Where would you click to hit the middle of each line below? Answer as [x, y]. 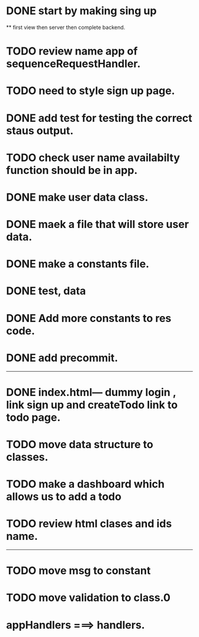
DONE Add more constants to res [89, 318]
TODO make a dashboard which [85, 484]
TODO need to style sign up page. [91, 91]
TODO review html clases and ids [89, 524]
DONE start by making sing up [81, 11]
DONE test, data [46, 291]
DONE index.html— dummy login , [91, 392]
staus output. [40, 131]
